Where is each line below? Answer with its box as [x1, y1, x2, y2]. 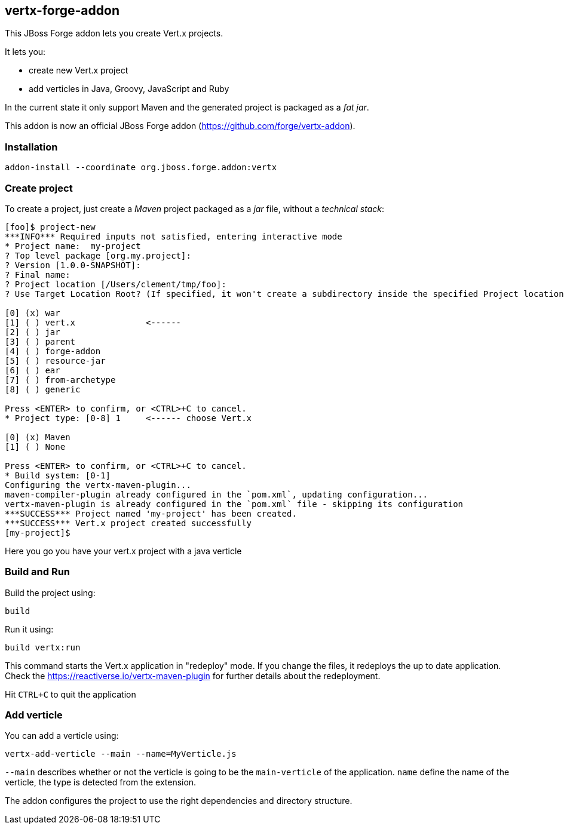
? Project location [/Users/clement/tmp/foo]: [5, 279, 226, 289]
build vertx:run [5, 642, 81, 652]
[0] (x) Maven [5, 432, 70, 442]
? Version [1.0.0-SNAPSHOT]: [5, 260, 141, 270]
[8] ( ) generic [5, 384, 81, 394]
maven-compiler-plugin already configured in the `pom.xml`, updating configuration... [5, 489, 428, 499]
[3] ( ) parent [5, 336, 76, 346]
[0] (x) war [5, 308, 60, 318]
